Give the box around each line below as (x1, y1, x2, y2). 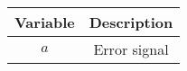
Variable (14, 12, 75, 32)
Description (89, 12, 173, 32)
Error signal (93, 39, 169, 59)
